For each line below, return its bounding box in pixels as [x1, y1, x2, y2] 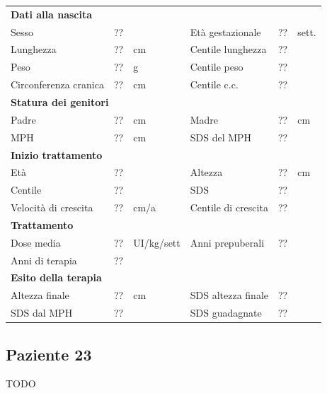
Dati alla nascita [11, 6, 93, 21]
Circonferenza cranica [11, 77, 104, 92]
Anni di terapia [11, 252, 77, 267]
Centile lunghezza [190, 42, 267, 57]
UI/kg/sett [133, 235, 180, 250]
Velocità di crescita [11, 200, 93, 215]
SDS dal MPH [11, 305, 73, 320]
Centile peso [190, 59, 243, 74]
